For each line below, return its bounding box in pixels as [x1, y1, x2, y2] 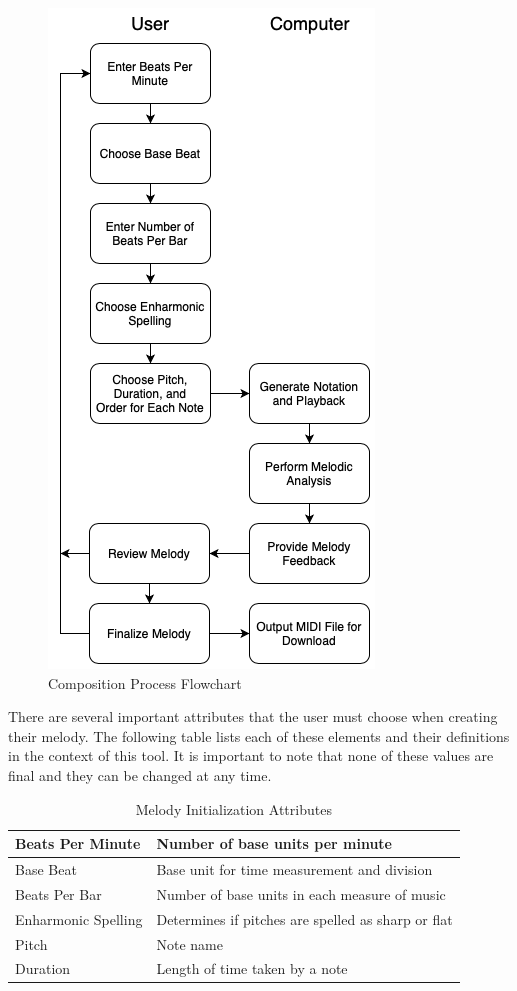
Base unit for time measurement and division [156, 859, 433, 879]
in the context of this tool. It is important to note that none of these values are [8, 745, 494, 766]
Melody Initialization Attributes [135, 798, 332, 819]
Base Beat [15, 859, 77, 879]
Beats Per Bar [15, 883, 102, 904]
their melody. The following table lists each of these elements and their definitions [8, 725, 510, 746]
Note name [156, 933, 223, 954]
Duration [15, 958, 71, 979]
